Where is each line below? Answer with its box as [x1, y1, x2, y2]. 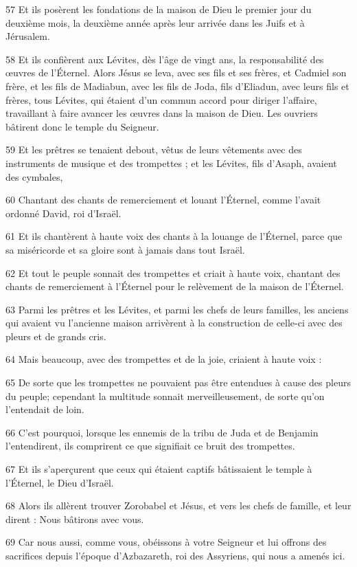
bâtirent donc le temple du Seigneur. [5, 119, 159, 133]
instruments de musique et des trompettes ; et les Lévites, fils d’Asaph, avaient [5, 155, 337, 170]
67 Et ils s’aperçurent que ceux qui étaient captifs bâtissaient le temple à [5, 462, 312, 476]
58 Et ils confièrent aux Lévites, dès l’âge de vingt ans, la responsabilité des [5, 52, 324, 66]
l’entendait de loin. [5, 402, 84, 416]
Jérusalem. [5, 29, 50, 43]
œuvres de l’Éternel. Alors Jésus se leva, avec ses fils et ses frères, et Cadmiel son [5, 65, 347, 80]
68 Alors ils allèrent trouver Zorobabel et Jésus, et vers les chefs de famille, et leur [5, 498, 352, 513]
